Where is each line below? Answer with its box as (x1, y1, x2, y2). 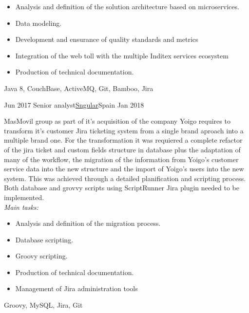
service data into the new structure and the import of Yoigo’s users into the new (4, 164, 244, 174)
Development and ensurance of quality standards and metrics (15, 34, 198, 44)
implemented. (4, 192, 44, 202)
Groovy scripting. (15, 251, 68, 261)
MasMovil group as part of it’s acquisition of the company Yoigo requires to (4, 116, 230, 126)
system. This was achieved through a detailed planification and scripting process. (4, 173, 246, 183)
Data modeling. (15, 18, 62, 28)
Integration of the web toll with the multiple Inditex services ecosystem (15, 50, 229, 60)
